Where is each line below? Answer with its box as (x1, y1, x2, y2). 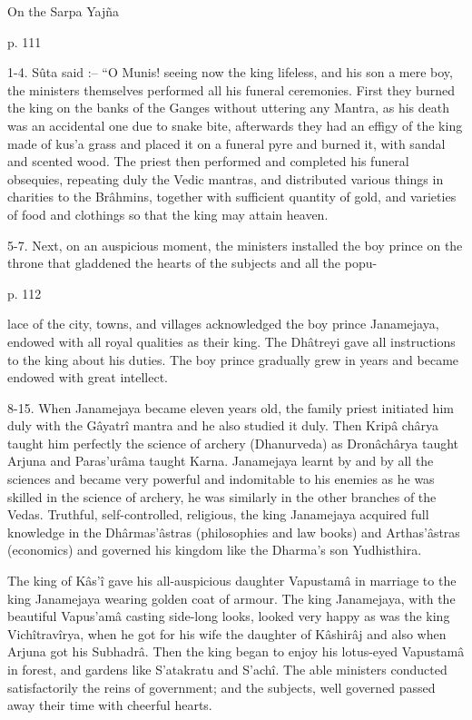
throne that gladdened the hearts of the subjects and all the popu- (7, 253, 378, 272)
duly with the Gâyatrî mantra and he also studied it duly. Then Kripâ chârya (7, 416, 438, 435)
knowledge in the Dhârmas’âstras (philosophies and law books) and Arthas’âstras (7, 522, 460, 541)
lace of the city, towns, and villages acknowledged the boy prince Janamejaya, (7, 314, 439, 333)
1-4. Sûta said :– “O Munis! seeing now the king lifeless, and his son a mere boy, (7, 63, 453, 82)
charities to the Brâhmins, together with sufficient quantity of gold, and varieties (7, 187, 457, 206)
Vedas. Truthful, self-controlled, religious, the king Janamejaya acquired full (7, 505, 429, 524)
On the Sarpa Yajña (7, 2, 119, 20)
